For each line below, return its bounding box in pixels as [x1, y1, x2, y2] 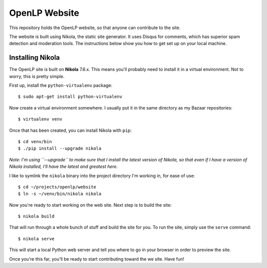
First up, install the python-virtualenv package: [9, 82, 113, 88]
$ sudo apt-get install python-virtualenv [18, 94, 123, 100]
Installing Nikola [9, 53, 60, 62]
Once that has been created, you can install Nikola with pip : [9, 127, 132, 133]
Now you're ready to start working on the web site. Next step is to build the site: [9, 202, 172, 208]
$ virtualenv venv [18, 116, 63, 122]
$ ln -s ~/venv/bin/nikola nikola [18, 191, 101, 197]
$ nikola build [18, 214, 55, 219]
